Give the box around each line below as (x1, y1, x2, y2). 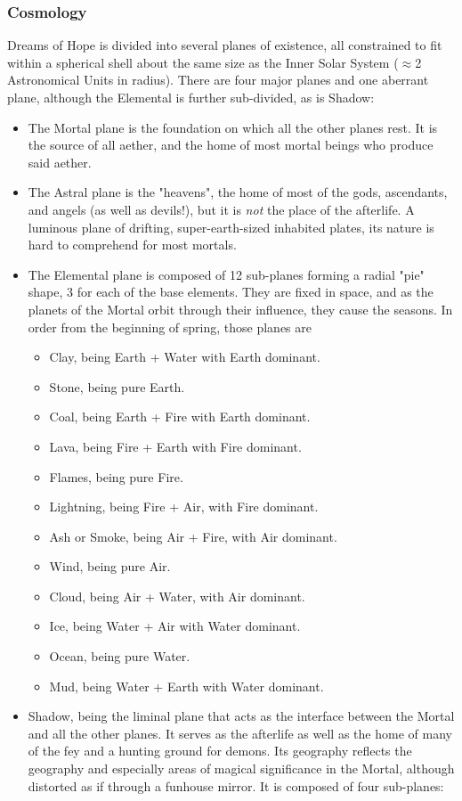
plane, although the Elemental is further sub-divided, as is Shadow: (7, 88, 375, 106)
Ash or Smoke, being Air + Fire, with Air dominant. (49, 527, 337, 545)
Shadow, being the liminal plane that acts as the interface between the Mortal (28, 707, 455, 725)
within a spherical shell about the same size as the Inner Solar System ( (7, 53, 399, 71)
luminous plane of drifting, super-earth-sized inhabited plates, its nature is (28, 217, 434, 236)
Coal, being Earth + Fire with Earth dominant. (49, 407, 311, 426)
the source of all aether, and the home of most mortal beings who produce (28, 135, 434, 154)
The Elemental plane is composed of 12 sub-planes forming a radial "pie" (28, 265, 425, 283)
